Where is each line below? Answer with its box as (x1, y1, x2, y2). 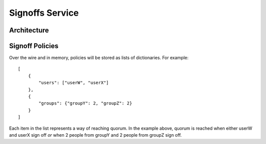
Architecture (9, 26, 49, 34)
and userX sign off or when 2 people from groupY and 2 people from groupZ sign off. (9, 132, 182, 138)
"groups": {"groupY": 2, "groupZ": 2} (38, 101, 133, 106)
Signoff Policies (9, 42, 59, 50)
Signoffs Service (9, 7, 79, 18)
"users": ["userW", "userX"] (38, 80, 109, 86)
